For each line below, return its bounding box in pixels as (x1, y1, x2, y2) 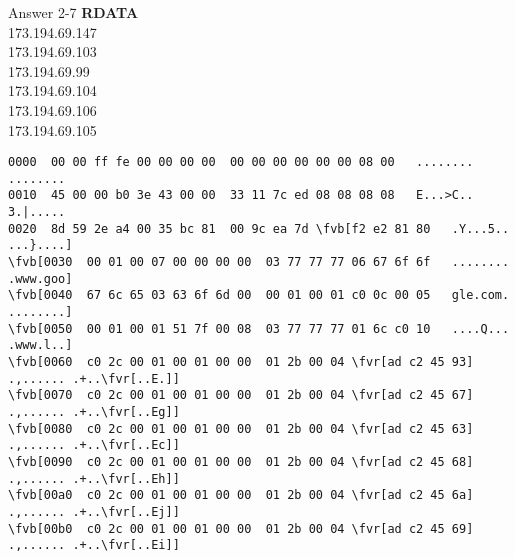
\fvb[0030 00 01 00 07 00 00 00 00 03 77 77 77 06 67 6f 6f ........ (8, 255, 510, 270)
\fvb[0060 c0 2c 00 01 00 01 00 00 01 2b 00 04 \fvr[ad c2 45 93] (8, 355, 474, 370)
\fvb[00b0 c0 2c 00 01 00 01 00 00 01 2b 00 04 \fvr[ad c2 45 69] (8, 521, 474, 536)
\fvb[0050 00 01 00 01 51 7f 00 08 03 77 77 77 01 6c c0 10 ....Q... (8, 321, 510, 336)
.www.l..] (8, 338, 73, 353)
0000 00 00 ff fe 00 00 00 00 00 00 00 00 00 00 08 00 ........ (8, 155, 474, 170)
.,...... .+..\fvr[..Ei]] (8, 538, 180, 553)
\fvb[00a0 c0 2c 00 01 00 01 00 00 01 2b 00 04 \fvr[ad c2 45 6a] (8, 488, 474, 503)
